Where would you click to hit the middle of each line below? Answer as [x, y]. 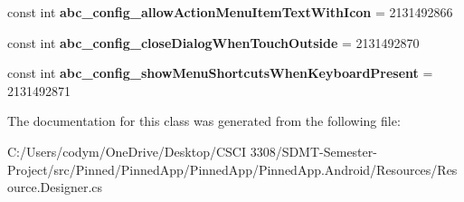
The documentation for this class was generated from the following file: [204, 121]
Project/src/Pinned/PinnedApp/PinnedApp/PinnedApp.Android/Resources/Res [232, 169]
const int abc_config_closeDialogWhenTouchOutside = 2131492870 [213, 42]
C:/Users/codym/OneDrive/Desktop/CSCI [127, 151]
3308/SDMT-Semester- [313, 151]
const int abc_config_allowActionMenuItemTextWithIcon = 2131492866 [230, 12]
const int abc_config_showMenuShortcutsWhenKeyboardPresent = [220, 73]
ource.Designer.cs [55, 187]
